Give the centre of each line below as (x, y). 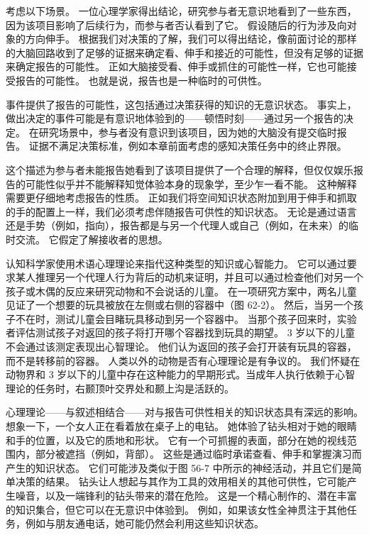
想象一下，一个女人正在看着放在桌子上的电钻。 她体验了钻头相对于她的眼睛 (181, 426)
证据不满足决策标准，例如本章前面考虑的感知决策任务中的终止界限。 (188, 146)
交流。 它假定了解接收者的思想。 (92, 239)
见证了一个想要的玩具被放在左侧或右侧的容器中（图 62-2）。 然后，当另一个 (180, 305)
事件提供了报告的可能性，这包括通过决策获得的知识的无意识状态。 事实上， (181, 104)
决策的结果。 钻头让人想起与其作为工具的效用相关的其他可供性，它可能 (181, 481)
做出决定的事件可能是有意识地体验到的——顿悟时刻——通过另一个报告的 (175, 118)
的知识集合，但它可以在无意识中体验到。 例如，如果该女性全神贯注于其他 (176, 509)
